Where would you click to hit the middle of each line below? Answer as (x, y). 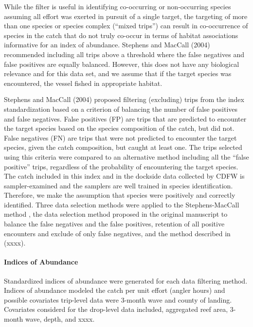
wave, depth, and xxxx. (60, 319)
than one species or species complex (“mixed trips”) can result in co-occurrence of (126, 26)
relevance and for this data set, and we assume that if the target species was (118, 73)
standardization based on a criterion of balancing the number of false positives (121, 109)
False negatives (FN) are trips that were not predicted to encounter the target (120, 137)
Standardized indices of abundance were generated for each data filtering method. (126, 280)
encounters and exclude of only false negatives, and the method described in (117, 233)
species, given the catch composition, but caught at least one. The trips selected (123, 147)
